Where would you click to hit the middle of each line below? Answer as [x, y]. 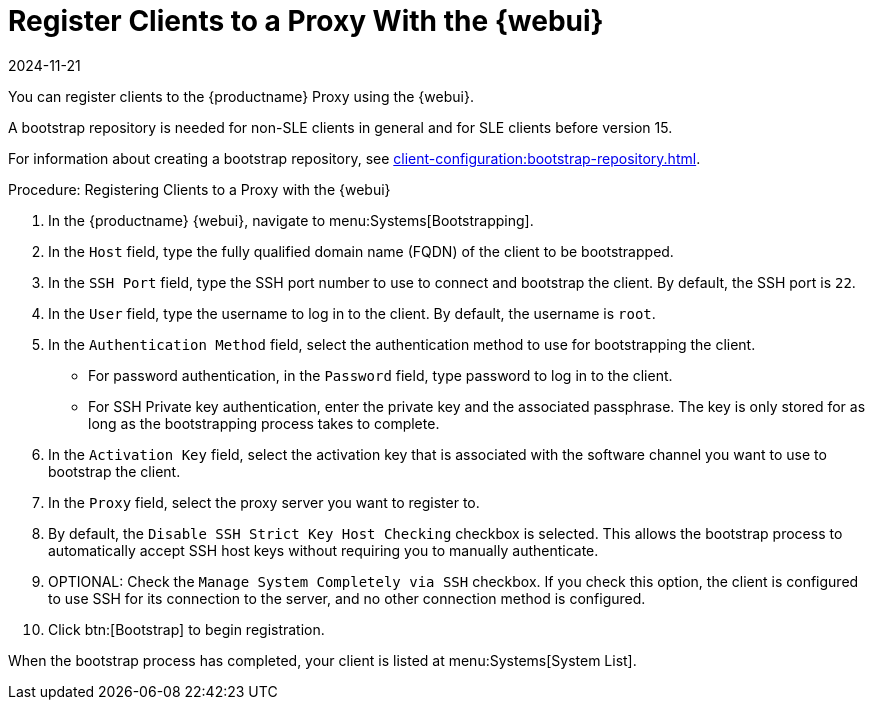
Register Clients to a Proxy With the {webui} [306, 21]
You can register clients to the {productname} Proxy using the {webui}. [241, 96]
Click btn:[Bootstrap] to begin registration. [186, 629]
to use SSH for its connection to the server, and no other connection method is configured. [347, 598]
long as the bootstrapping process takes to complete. [264, 423]
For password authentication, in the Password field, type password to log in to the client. [380, 375]
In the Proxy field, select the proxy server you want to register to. [264, 502]
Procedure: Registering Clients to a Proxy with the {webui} [199, 189]
